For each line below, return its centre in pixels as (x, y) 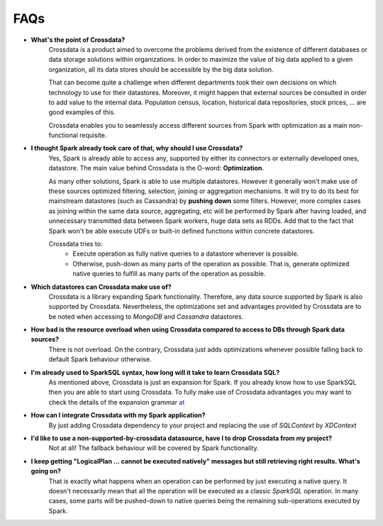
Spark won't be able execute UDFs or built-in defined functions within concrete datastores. (182, 231)
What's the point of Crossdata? (78, 40)
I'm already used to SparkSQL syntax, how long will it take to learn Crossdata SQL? (155, 372)
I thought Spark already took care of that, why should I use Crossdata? (137, 148)
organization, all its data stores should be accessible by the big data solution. (161, 69)
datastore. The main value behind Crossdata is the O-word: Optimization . (156, 168)
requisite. (93, 136)
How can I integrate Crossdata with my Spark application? (118, 415)
